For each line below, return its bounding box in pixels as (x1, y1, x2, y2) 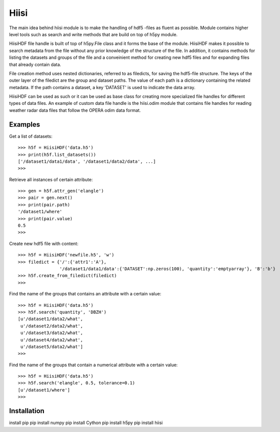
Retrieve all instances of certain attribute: (9, 176, 93, 183)
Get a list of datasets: (9, 133, 53, 139)
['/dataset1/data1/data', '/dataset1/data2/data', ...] (18, 158, 156, 164)
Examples (9, 120, 40, 129)
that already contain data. (9, 61, 61, 67)
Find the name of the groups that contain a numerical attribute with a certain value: (9, 362, 178, 368)
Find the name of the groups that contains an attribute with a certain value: (9, 291, 161, 297)
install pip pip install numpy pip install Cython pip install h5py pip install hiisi (9, 420, 163, 426)
